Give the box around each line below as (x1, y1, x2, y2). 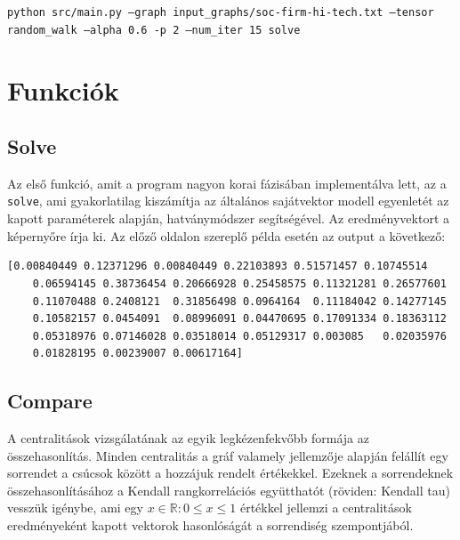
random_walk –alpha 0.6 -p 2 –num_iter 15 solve (7, 23, 301, 36)
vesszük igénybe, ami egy (7, 498, 143, 517)
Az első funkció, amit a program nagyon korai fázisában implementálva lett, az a (7, 173, 447, 192)
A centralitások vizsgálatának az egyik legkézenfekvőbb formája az (7, 429, 369, 447)
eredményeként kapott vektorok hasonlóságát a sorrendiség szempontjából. (7, 516, 414, 535)
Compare (7, 387, 93, 415)
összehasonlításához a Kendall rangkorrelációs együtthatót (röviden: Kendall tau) (7, 480, 450, 499)
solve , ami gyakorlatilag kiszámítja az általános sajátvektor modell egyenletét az (7, 191, 449, 210)
